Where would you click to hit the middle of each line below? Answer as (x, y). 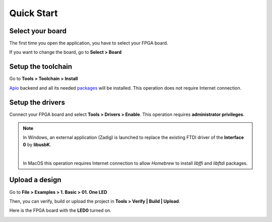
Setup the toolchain (41, 67)
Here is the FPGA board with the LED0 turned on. (60, 210)
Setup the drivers (37, 102)
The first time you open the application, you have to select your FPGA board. (89, 43)
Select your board (38, 31)
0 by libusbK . (37, 144)
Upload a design (35, 180)
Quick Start (33, 13)
